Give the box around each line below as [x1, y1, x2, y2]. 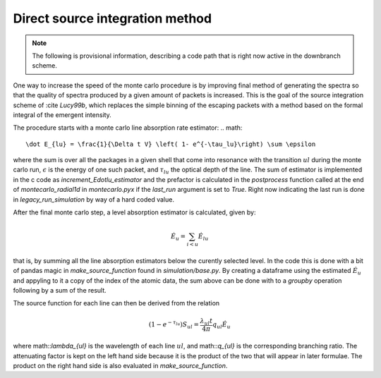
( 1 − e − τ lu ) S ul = [148, 319, 199, 330]
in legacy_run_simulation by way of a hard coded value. [13, 195, 174, 204]
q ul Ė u [212, 321, 231, 330]
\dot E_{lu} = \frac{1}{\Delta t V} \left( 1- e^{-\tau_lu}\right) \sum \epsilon [25, 140, 316, 148]
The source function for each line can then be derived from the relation [13, 299, 220, 307]
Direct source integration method [13, 11, 212, 26]
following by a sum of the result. [13, 286, 107, 295]
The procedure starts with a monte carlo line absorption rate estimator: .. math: [13, 123, 243, 132]
